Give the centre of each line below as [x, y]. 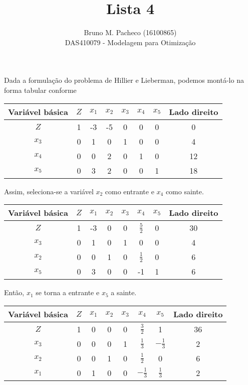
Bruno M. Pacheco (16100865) [130, 32]
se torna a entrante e [68, 292]
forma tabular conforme [40, 90]
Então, [14, 292]
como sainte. [185, 191]
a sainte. [124, 292]
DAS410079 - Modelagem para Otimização [130, 42]
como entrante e [130, 191]
